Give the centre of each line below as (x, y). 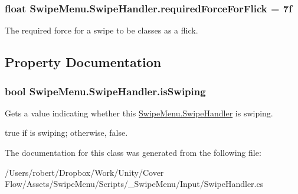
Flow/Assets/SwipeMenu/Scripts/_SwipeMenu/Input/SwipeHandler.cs (134, 184)
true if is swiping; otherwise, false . (66, 133)
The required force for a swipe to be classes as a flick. (101, 30)
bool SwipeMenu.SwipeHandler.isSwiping (105, 91)
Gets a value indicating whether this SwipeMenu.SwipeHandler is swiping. (139, 113)
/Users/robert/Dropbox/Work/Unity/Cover (84, 172)
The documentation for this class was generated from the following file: (133, 152)
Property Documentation (83, 62)
